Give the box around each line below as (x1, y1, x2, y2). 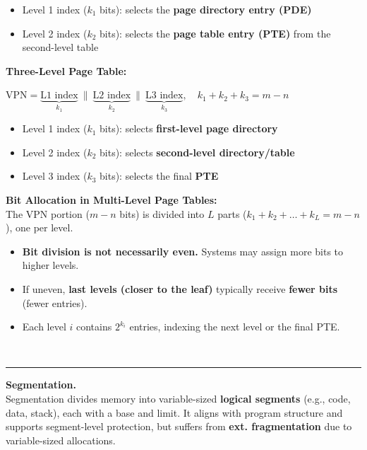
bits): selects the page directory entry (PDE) (100, 2, 312, 16)
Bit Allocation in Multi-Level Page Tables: (6, 192, 217, 207)
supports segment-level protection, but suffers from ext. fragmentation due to (6, 419, 352, 434)
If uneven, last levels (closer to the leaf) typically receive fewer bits (22, 281, 338, 296)
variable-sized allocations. (6, 432, 116, 447)
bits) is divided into (119, 206, 205, 221)
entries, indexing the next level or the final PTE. (129, 319, 340, 334)
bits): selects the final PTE (100, 168, 219, 183)
